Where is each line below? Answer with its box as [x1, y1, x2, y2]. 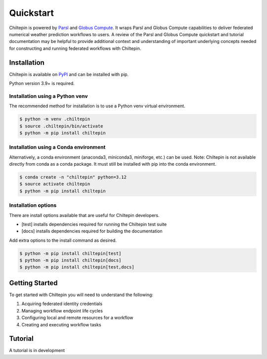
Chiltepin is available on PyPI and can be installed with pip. [9, 71, 129, 77]
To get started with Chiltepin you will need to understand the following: [9, 292, 153, 298]
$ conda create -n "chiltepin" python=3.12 [19, 175, 127, 180]
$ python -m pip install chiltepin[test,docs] [19, 265, 134, 270]
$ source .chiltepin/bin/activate [19, 123, 103, 129]
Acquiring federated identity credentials [21, 301, 103, 307]
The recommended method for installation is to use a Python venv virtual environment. [9, 103, 185, 109]
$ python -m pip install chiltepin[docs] [19, 258, 122, 263]
